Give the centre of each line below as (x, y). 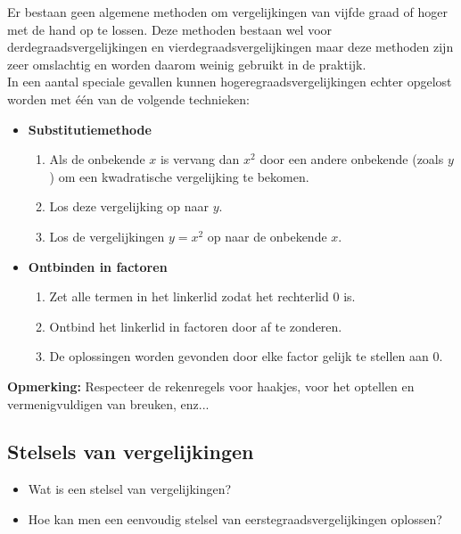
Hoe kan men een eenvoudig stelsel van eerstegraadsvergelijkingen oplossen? (235, 518)
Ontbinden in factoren (98, 266)
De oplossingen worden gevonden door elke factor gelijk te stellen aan (239, 356)
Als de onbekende (97, 159)
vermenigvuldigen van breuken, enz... (108, 403)
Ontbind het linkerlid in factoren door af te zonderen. (196, 326)
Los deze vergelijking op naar (129, 206)
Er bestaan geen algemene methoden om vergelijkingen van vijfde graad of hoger (227, 12)
